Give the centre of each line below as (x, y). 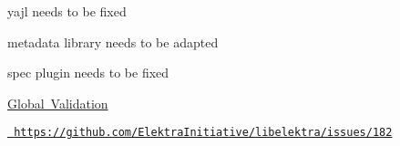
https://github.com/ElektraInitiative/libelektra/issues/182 (203, 133)
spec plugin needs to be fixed (88, 73)
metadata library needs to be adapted (113, 42)
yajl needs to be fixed (67, 11)
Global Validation (58, 103)
